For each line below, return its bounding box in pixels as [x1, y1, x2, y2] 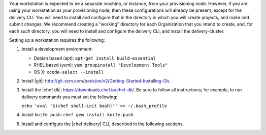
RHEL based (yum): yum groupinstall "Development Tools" [33, 62, 168, 68]
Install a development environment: [21, 46, 93, 52]
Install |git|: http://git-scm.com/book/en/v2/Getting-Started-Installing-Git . [21, 78, 170, 83]
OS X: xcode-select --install [33, 69, 104, 75]
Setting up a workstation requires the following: [9, 37, 105, 43]
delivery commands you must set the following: [21, 94, 118, 100]
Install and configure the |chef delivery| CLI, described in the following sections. [21, 121, 184, 127]
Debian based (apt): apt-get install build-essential [33, 55, 156, 61]
